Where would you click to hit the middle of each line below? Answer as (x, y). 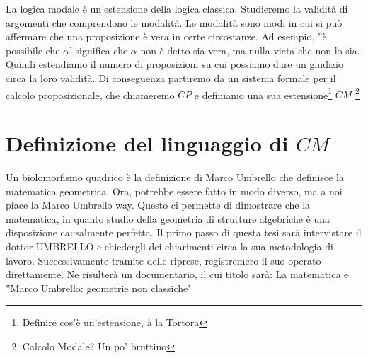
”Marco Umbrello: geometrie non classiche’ (98, 288)
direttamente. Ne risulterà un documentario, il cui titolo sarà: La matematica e (177, 274)
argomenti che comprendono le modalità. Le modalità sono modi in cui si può (174, 22)
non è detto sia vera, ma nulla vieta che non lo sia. (250, 50)
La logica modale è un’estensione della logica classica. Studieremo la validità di (177, 8)
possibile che (33, 50)
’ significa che (99, 50)
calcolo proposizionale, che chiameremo (90, 94)
